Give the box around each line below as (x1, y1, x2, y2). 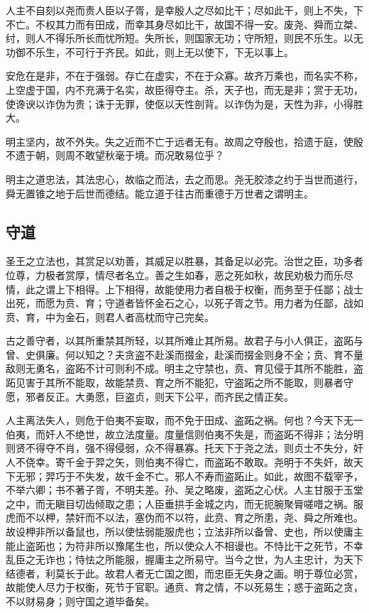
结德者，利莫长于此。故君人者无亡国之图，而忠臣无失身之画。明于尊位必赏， (6, 565, 363, 580)
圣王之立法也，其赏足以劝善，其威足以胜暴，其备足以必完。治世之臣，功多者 (6, 254, 363, 268)
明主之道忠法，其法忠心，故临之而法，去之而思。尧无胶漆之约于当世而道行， (6, 171, 363, 186)
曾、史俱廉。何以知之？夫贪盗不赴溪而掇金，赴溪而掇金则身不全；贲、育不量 (6, 347, 363, 362)
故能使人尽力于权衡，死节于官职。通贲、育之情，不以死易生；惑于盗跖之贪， (6, 580, 363, 595)
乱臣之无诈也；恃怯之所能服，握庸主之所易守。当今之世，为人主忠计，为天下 (6, 552, 363, 567)
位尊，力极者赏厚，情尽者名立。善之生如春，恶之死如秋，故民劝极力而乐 (6, 267, 343, 282)
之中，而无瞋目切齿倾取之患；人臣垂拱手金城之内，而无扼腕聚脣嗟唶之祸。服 (6, 496, 363, 511)
